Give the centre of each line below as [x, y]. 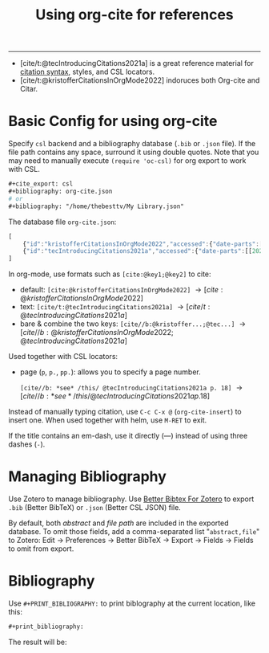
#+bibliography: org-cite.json [60, 191]
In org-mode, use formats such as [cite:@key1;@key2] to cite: [110, 274]
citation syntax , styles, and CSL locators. [87, 72]
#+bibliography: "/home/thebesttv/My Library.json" [96, 206]
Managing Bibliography [87, 477]
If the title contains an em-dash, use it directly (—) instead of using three [128, 436]
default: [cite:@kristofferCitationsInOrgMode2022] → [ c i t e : [121, 290]
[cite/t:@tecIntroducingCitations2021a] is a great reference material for [137, 63]
